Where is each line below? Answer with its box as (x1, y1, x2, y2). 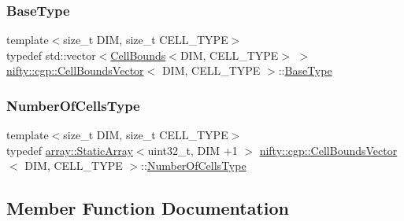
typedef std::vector (6, 46, 96, 63)
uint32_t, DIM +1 (147, 142, 238, 158)
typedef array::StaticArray (6, 142, 133, 158)
